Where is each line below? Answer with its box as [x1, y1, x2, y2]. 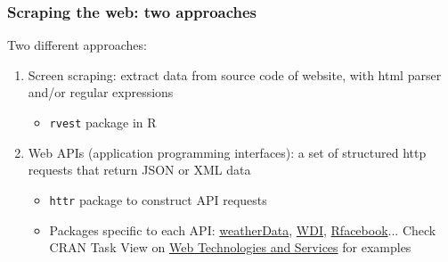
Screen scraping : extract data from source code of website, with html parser [28, 65, 442, 84]
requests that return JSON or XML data [28, 160, 251, 179]
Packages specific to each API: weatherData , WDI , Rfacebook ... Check [49, 220, 436, 239]
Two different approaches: [7, 36, 147, 54]
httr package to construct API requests [49, 190, 267, 209]
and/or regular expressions [28, 83, 174, 102]
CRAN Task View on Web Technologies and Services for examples [49, 238, 411, 257]
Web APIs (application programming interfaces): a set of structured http [28, 143, 427, 161]
